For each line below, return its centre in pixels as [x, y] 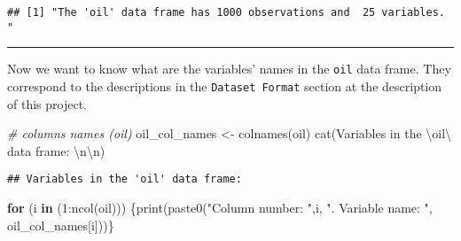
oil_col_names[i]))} [61, 225]
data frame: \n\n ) [56, 150]
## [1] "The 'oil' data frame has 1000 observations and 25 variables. [226, 12]
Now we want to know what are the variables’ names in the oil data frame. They [229, 69]
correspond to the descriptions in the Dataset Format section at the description [225, 86]
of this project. [47, 103]
